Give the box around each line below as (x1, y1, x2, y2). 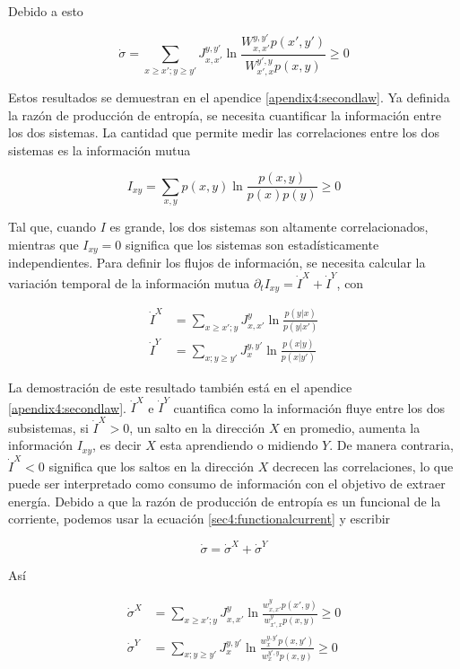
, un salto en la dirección (129, 418, 265, 436)
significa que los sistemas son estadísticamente (126, 234, 379, 253)
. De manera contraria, (329, 436, 454, 454)
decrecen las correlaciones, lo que (272, 456, 454, 475)
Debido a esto (8, 2, 83, 20)
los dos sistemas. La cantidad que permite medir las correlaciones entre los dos (8, 123, 439, 142)
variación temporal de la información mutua (8, 273, 250, 292)
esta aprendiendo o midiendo (160, 436, 318, 454)
